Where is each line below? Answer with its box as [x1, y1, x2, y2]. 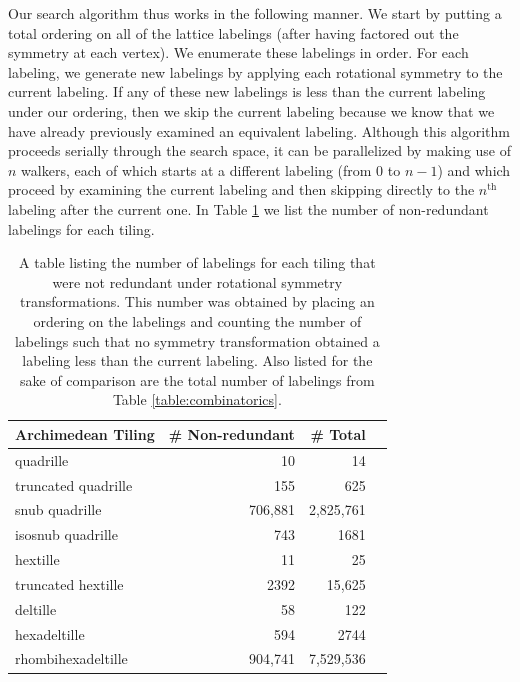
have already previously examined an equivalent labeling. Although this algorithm [8, 120, 510, 141]
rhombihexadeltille [15, 648, 128, 669]
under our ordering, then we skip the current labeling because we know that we [8, 100, 495, 121]
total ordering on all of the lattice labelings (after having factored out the [8, 22, 459, 43]
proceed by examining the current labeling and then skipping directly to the [8, 179, 475, 200]
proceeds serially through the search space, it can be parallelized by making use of [8, 140, 512, 161]
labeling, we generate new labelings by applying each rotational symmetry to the [8, 61, 503, 82]
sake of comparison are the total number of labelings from [20, 369, 375, 390]
